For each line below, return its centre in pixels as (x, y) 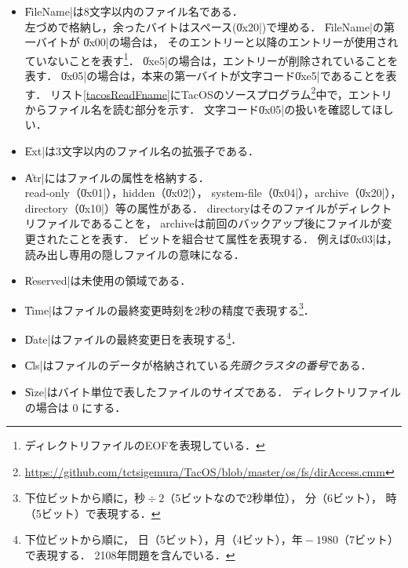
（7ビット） (368, 539)
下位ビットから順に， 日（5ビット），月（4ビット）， (158, 539)
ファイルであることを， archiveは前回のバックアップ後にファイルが (208, 223)
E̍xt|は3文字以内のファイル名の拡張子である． (142, 151)
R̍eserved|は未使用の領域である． (108, 280)
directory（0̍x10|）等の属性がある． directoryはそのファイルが (181, 208)
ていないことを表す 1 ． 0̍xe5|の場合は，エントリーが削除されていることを (211, 59)
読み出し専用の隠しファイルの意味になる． (135, 254)
